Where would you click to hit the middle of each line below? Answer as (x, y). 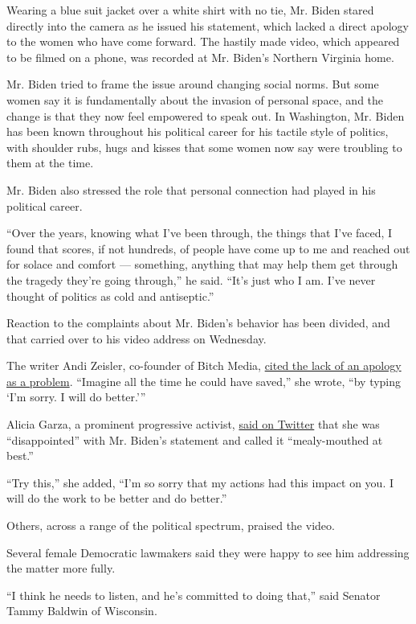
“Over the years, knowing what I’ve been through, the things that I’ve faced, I (200, 233)
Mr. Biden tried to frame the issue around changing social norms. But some (193, 84)
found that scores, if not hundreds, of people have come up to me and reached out (208, 248)
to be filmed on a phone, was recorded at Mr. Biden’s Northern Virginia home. (200, 57)
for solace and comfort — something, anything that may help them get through (202, 264)
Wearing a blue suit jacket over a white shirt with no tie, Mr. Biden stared (190, 10)
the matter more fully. (61, 568)
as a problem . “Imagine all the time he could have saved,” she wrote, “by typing (204, 381)
